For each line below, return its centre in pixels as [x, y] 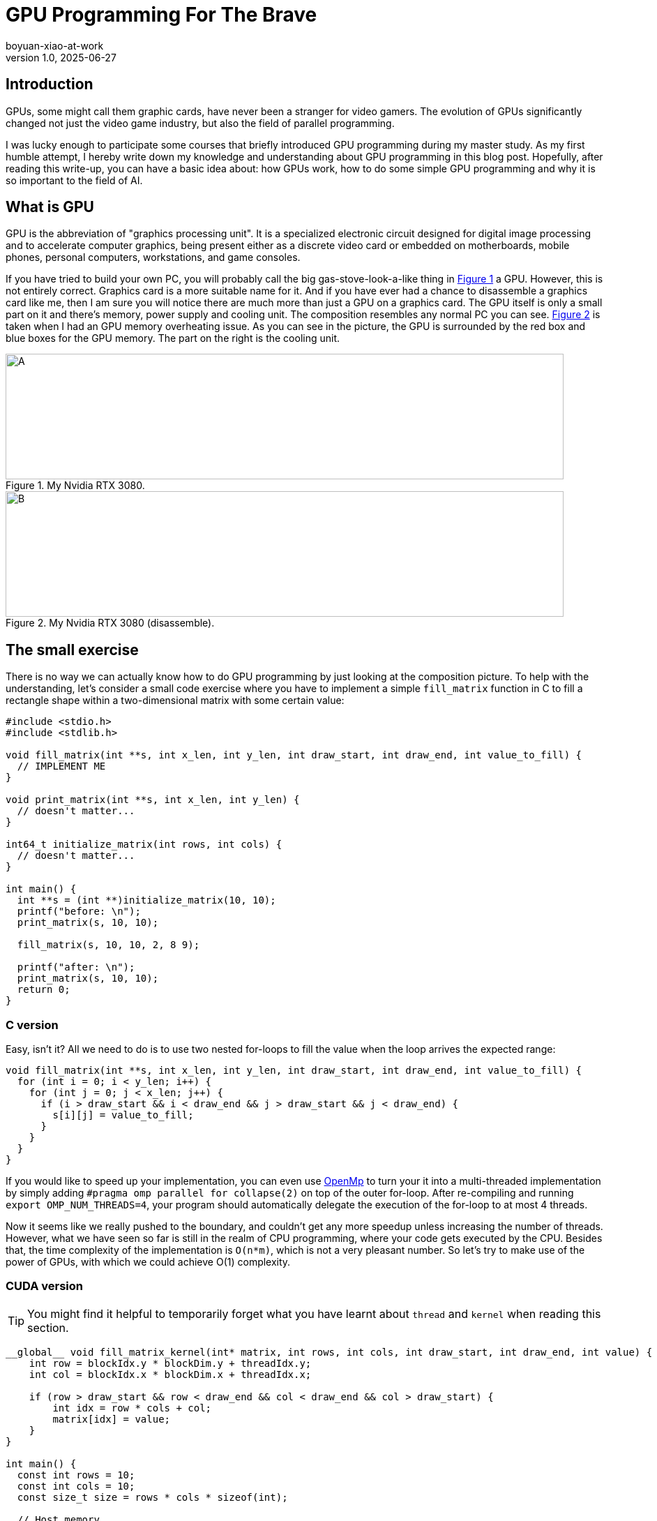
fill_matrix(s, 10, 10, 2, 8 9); [108, 945]
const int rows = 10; [76, 1475]
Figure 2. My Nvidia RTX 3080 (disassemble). [110, 623]
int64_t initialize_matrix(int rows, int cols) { [144, 845]
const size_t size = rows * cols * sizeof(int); [152, 1497]
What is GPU [50, 207]
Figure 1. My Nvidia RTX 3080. [75, 486]
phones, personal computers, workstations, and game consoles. [153, 257]
